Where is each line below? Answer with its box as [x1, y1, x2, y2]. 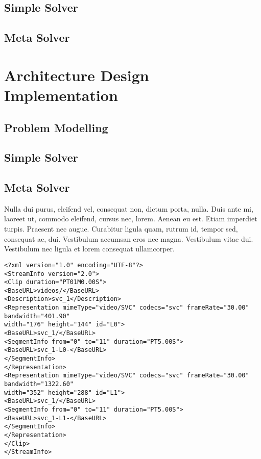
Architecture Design [4, 64, 149, 85]
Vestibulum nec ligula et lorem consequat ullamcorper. [4, 243, 175, 254]
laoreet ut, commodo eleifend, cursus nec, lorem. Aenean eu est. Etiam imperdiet [4, 213, 257, 224]
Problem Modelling [4, 119, 108, 135]
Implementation [4, 84, 118, 105]
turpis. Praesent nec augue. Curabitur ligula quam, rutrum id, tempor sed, [4, 223, 238, 234]
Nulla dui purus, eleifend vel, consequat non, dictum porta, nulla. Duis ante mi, [4, 203, 253, 214]
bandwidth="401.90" [4, 312, 70, 320]
